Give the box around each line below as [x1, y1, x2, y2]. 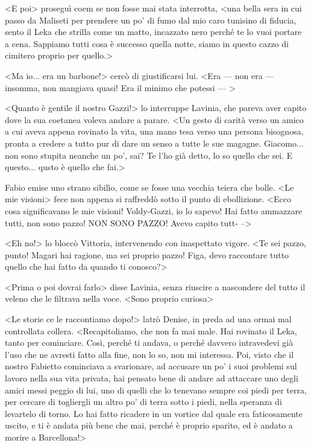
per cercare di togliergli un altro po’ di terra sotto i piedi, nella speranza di [5, 395, 282, 408]
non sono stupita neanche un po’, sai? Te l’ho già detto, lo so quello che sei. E [5, 148, 293, 161]
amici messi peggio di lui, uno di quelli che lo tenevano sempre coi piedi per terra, [5, 383, 307, 396]
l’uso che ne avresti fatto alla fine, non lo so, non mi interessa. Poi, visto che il [5, 348, 294, 360]
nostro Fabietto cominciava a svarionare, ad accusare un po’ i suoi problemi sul [5, 360, 297, 372]
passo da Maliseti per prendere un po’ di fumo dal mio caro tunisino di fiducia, [5, 13, 297, 26]
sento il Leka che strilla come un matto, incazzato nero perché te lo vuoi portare [5, 25, 302, 38]
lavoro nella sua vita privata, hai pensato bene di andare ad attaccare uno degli [5, 372, 298, 384]
